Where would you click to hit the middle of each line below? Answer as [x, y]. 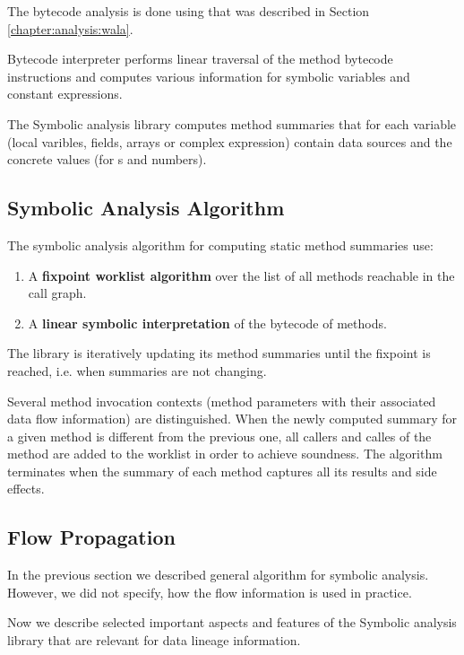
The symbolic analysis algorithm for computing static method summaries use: [220, 245]
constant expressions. [65, 94]
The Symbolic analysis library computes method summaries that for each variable [232, 123]
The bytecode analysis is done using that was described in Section [189, 11]
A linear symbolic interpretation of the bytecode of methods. [207, 323]
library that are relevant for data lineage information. [154, 640]
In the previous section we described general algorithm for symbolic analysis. [218, 575]
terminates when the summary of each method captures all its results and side [222, 471]
